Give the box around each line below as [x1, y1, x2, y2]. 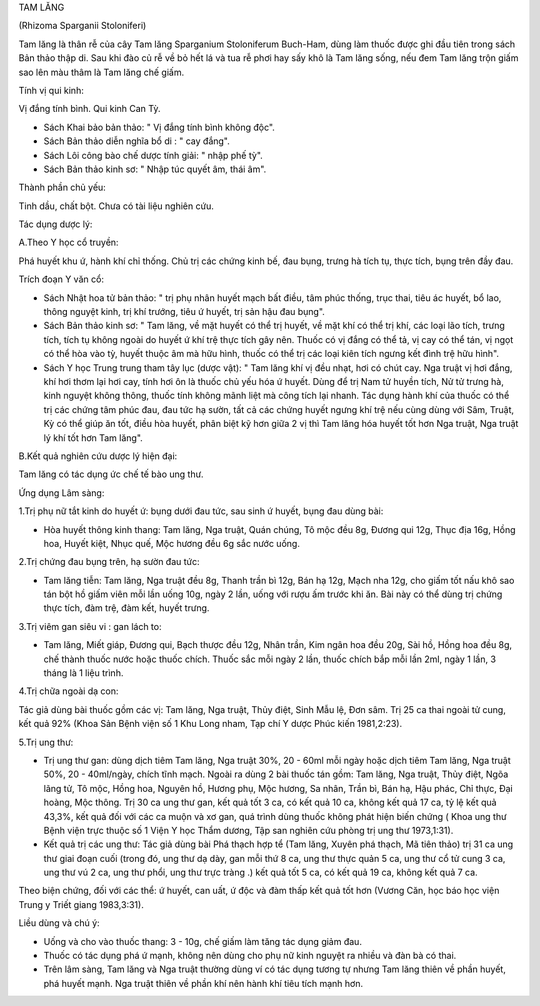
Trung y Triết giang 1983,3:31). [18, 898, 144, 910]
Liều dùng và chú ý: [18, 917, 100, 929]
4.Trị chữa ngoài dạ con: [18, 685, 119, 697]
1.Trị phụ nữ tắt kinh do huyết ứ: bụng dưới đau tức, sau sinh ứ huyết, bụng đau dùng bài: [18, 505, 384, 517]
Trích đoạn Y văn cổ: [18, 273, 105, 285]
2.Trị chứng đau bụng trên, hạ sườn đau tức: [18, 556, 200, 568]
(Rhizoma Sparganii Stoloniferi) [18, 20, 147, 32]
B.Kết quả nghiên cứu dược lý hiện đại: [18, 450, 178, 462]
